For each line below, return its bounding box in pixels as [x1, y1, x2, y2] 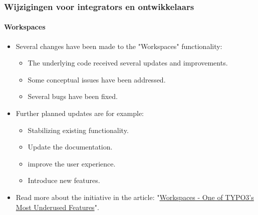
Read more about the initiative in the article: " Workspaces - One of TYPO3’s [16, 191, 254, 202]
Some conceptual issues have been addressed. [28, 74, 166, 84]
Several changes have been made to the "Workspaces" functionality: [16, 40, 222, 51]
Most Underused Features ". [16, 201, 99, 212]
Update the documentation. [28, 141, 113, 152]
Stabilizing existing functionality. [28, 124, 129, 135]
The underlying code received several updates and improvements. [28, 57, 228, 68]
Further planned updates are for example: [16, 108, 144, 118]
